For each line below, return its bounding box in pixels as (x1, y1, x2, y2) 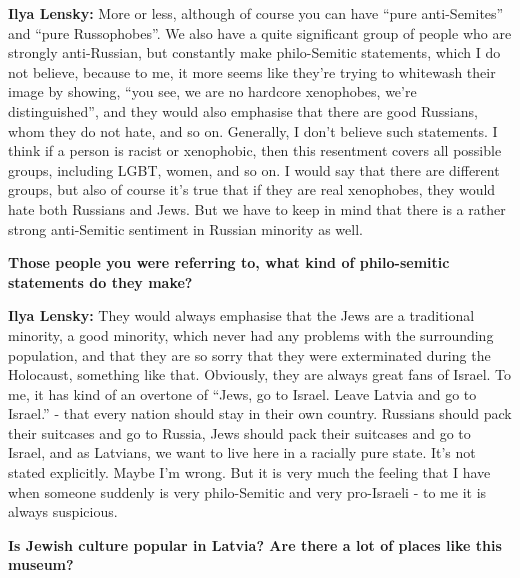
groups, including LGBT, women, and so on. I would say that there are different (8, 159, 500, 180)
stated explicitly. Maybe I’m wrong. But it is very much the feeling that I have (8, 462, 491, 483)
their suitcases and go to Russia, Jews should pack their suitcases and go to (8, 422, 471, 443)
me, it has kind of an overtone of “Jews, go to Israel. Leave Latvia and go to (8, 383, 477, 404)
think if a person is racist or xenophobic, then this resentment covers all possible (8, 140, 502, 161)
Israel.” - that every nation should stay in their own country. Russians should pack (8, 403, 512, 424)
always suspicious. (8, 501, 118, 522)
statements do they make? (8, 271, 193, 292)
